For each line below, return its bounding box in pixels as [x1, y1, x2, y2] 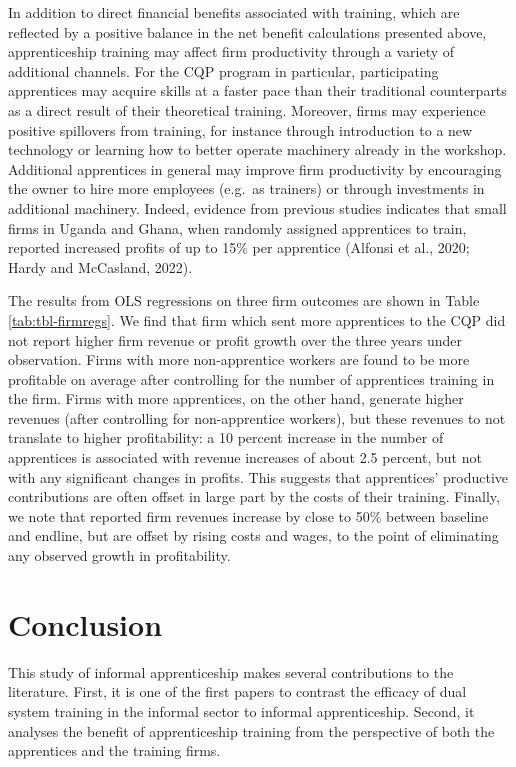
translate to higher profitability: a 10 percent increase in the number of [8, 427, 444, 448]
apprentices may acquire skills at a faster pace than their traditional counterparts [8, 80, 507, 101]
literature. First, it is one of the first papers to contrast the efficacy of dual [8, 681, 467, 702]
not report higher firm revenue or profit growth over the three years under [8, 329, 463, 350]
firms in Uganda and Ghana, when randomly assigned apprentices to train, [8, 217, 467, 238]
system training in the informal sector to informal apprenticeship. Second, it [8, 700, 475, 721]
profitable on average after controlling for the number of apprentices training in [8, 368, 495, 389]
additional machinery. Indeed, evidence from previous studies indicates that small [8, 197, 507, 218]
